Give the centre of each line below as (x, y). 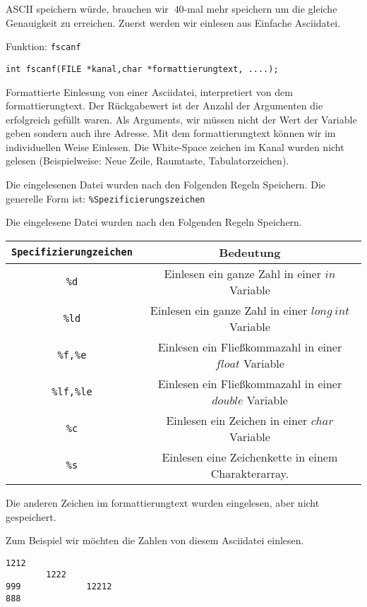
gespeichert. (31, 516)
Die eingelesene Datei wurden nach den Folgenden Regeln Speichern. (154, 222)
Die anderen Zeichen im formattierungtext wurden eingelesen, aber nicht (163, 502)
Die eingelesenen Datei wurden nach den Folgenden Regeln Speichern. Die (166, 185)
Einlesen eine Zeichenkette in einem (250, 457)
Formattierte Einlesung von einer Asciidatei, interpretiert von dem (149, 91)
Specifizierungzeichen (72, 252)
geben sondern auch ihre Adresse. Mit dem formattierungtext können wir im (171, 133)
